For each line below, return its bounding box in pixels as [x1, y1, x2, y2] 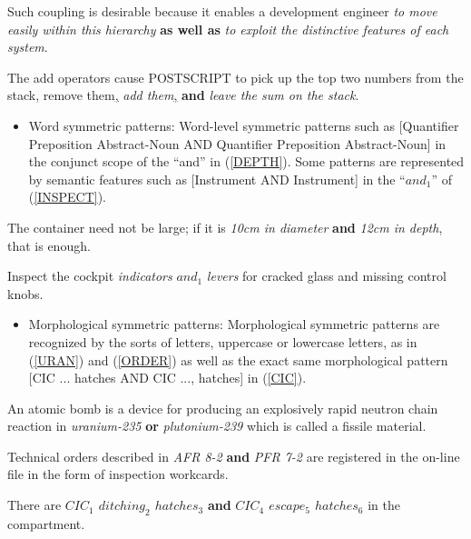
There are [7, 495, 62, 514]
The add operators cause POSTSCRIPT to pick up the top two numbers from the [7, 67, 464, 86]
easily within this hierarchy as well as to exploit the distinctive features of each [7, 19, 449, 38]
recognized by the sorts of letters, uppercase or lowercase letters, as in [28, 332, 417, 351]
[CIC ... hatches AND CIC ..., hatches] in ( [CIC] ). [28, 368, 307, 387]
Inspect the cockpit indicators [7, 266, 172, 285]
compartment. [7, 514, 85, 533]
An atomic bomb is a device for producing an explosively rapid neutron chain [7, 398, 438, 417]
